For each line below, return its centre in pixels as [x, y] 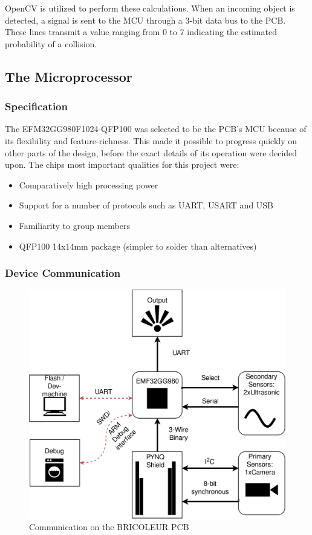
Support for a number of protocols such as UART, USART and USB [146, 205]
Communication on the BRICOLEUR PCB [109, 527]
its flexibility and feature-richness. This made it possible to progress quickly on [151, 140]
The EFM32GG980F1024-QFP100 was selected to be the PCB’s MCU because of [156, 129]
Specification [36, 106]
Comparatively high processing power [89, 184]
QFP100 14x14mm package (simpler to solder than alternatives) [138, 246]
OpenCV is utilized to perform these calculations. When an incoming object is [150, 8]
